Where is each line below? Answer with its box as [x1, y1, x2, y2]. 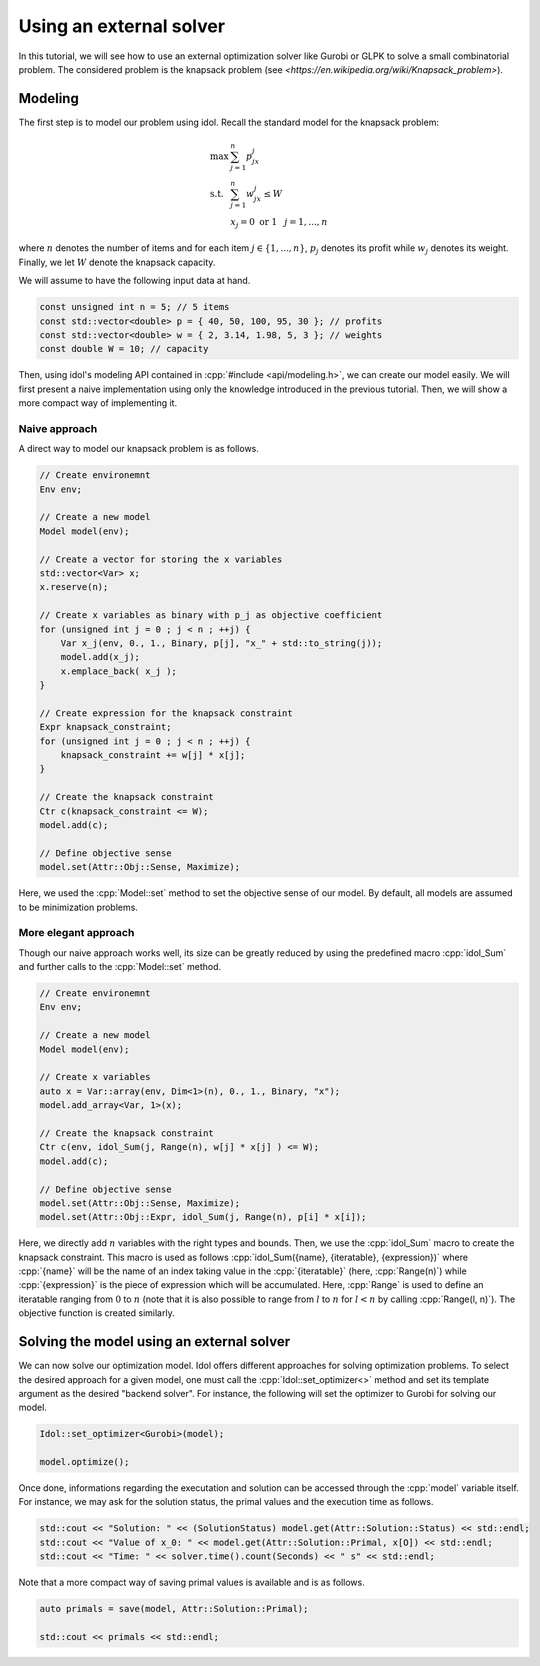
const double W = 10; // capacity [39, 343, 209, 355]
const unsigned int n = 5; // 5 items [39, 301, 230, 313]
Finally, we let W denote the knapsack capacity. [18, 256, 216, 268]
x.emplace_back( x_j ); [60, 665, 177, 677]
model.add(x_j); [60, 651, 140, 663]
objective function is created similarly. [18, 1307, 175, 1319]
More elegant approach [18, 926, 135, 940]
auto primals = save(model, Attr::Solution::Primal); [39, 1603, 309, 1615]
